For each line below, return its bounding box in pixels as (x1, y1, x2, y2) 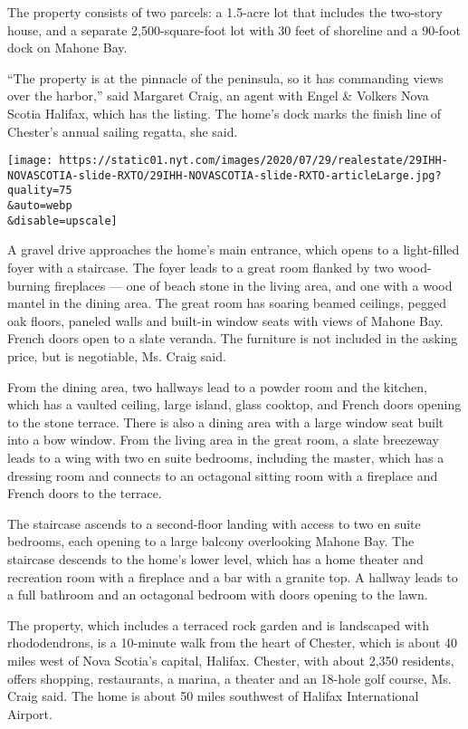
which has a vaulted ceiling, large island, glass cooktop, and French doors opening (7, 395, 462, 414)
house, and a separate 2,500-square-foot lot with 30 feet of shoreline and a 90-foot (7, 20, 461, 39)
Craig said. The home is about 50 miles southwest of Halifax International (7, 686, 419, 705)
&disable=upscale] (7, 214, 118, 227)
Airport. (7, 704, 53, 723)
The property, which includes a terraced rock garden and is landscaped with (7, 615, 429, 634)
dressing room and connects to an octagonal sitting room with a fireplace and (7, 465, 438, 484)
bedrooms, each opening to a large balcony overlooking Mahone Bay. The (7, 532, 415, 551)
